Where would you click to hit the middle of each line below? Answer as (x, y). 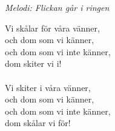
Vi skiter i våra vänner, (48, 87)
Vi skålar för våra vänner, (52, 28)
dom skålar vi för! (38, 123)
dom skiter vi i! (33, 63)
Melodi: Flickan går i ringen (57, 7)
